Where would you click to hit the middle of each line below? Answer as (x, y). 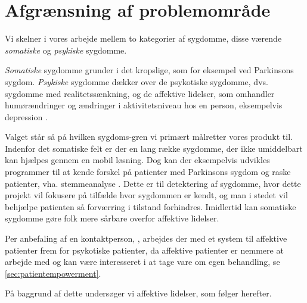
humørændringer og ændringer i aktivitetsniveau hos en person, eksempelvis (144, 105)
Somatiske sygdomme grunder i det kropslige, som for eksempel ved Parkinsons (149, 70)
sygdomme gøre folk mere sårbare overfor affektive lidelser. (112, 218)
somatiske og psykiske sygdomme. (66, 50)
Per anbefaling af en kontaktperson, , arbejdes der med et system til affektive (146, 238)
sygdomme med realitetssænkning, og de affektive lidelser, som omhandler (140, 93)
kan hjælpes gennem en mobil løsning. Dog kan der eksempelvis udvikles (137, 160)
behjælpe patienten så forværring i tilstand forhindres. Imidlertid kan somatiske (151, 206)
